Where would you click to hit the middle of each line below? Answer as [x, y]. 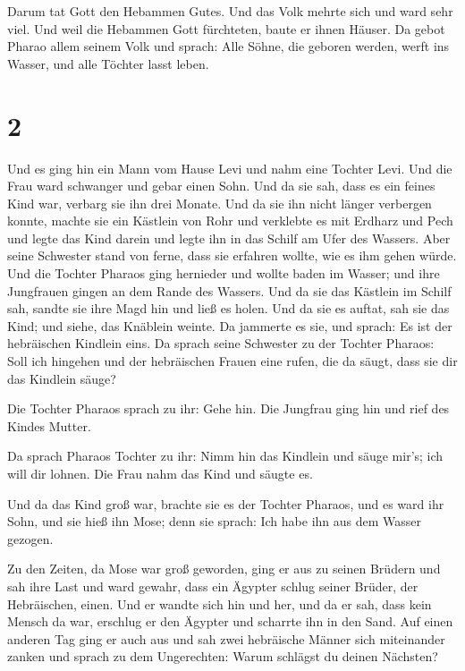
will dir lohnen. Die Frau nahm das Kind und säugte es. [160, 473]
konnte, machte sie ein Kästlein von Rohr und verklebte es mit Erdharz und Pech [230, 221]
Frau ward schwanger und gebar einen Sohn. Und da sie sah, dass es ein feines [221, 186]
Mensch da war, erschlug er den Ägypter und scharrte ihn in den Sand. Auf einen [230, 621]
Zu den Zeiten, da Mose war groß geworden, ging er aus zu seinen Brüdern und [224, 569]
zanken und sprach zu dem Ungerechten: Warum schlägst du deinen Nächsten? [223, 656]
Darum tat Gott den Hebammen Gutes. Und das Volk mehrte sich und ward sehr [230, 11]
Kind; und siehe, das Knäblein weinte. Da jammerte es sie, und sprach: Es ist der [230, 325]
